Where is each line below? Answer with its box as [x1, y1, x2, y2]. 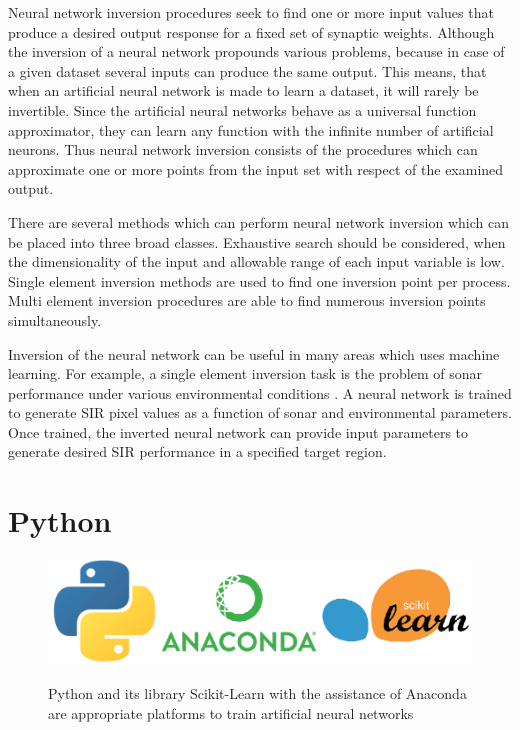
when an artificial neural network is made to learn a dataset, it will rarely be [8, 80, 479, 101]
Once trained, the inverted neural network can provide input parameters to [8, 421, 469, 442]
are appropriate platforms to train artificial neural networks [48, 702, 414, 723]
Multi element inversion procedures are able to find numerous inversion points [8, 290, 486, 311]
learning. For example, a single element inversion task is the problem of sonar [8, 363, 483, 384]
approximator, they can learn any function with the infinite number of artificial [8, 119, 494, 140]
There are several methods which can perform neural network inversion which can [8, 211, 510, 232]
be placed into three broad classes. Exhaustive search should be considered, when [8, 231, 506, 252]
